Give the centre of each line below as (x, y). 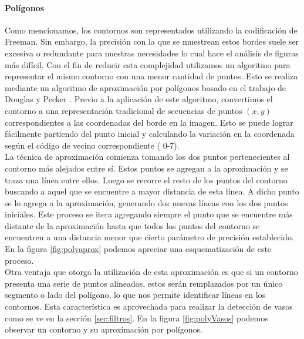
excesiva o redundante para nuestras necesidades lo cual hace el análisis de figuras (152, 53)
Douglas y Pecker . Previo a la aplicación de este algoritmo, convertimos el (139, 99)
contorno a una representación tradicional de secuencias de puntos (124, 110)
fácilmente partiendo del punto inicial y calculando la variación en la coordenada (150, 134)
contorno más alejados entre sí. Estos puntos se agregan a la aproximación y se (146, 168)
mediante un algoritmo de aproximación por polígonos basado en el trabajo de (146, 87)
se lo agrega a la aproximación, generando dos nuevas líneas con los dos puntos (146, 202)
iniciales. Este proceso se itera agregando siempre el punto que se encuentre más (149, 214)
